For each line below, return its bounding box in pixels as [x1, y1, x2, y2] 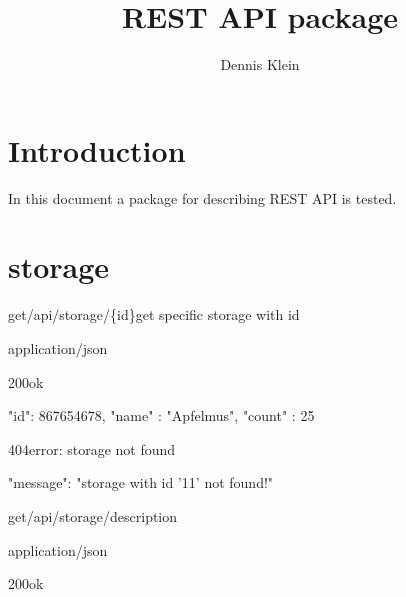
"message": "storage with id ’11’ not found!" [8, 472, 274, 493]
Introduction [8, 129, 186, 170]
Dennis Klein [220, 54, 300, 75]
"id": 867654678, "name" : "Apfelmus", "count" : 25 [8, 405, 315, 426]
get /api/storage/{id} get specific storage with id [8, 304, 300, 325]
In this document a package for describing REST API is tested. [8, 187, 397, 208]
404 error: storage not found [8, 438, 176, 459]
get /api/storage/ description [8, 505, 178, 526]
